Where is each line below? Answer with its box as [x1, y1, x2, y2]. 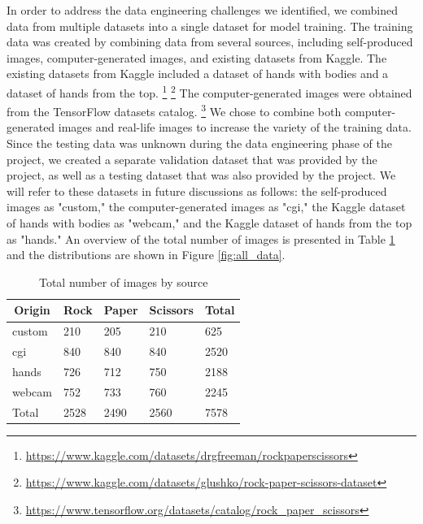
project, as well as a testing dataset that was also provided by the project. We [7, 167, 396, 184]
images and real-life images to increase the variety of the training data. [58, 119, 412, 136]
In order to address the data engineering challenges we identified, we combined [7, 2, 399, 18]
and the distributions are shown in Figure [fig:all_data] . [7, 246, 286, 263]
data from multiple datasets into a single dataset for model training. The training [7, 17, 413, 34]
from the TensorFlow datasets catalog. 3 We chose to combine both [7, 101, 342, 119]
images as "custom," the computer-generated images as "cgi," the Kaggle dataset [7, 198, 406, 215]
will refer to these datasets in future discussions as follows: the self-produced [7, 182, 387, 199]
